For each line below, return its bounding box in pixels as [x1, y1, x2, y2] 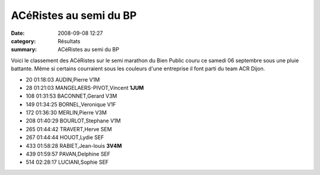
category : [11, 37, 36, 44]
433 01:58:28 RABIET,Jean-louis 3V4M [25, 142, 122, 149]
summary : [11, 46, 37, 53]
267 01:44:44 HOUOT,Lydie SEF [25, 134, 104, 141]
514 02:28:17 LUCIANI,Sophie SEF [25, 158, 109, 166]
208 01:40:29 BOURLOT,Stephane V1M [25, 117, 121, 124]
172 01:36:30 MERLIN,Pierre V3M [25, 109, 107, 116]
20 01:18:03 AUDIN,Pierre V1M [25, 76, 100, 83]
